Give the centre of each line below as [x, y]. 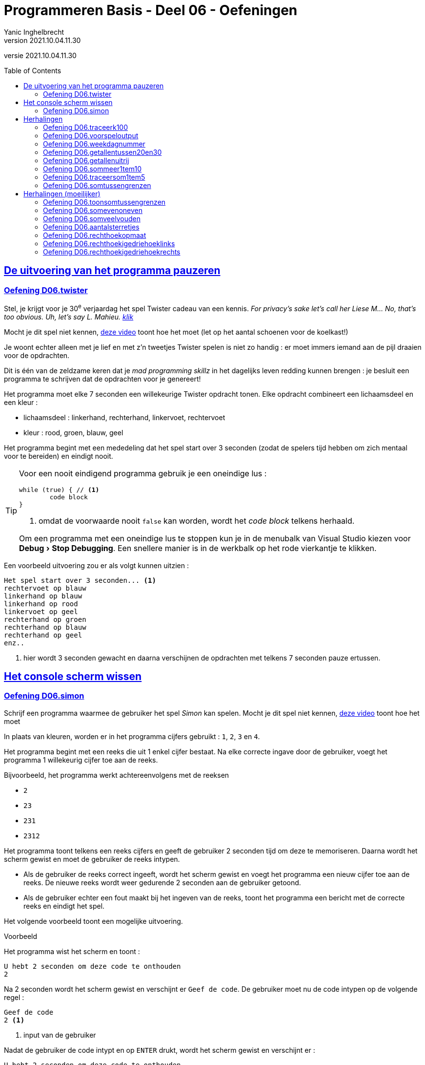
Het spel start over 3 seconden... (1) [80, 580]
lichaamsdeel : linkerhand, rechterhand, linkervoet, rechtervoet [124, 417]
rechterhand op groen [45, 619]
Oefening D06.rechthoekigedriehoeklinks [109, 243]
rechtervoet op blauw [45, 588]
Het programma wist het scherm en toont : [72, 951]
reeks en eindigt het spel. [64, 906]
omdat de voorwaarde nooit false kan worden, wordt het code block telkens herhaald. [197, 521]
